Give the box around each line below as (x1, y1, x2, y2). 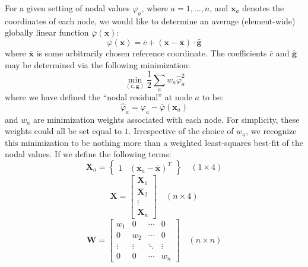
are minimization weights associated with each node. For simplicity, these (33, 113, 300, 125)
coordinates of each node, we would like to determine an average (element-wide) (5, 14, 296, 27)
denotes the (242, 2, 284, 14)
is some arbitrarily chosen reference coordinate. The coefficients (36, 46, 267, 59)
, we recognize (246, 125, 297, 137)
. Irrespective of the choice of (128, 125, 234, 137)
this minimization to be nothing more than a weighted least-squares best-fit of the (5, 136, 303, 148)
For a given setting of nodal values (5, 2, 130, 14)
